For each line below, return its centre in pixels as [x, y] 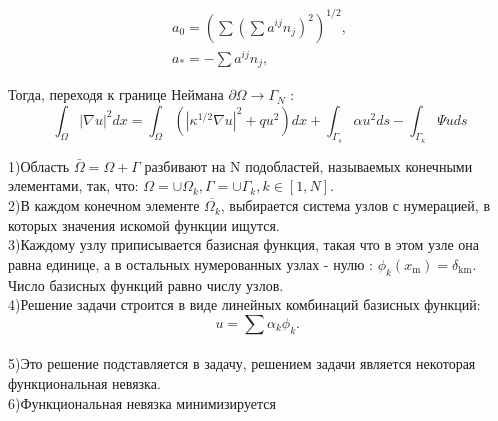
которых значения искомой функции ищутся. [144, 224]
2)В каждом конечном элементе [104, 205]
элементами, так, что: [73, 185]
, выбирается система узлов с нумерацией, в [355, 205]
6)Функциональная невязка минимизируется [142, 402]
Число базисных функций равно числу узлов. [146, 284]
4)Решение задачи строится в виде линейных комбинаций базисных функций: [244, 304]
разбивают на [185, 165]
